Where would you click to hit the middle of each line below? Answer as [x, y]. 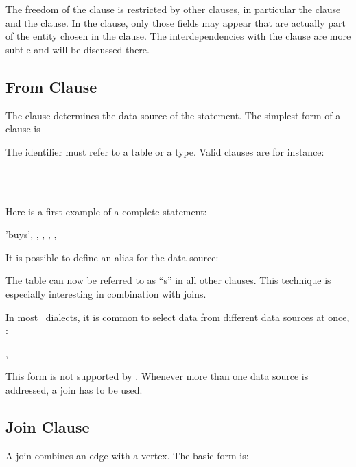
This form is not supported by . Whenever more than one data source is [157, 376]
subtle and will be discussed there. [78, 49]
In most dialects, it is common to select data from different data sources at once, [178, 316]
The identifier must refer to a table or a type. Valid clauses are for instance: [165, 151]
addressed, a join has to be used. [74, 389]
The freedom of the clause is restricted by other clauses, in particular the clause [173, 9]
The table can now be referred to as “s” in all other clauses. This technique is [168, 280]
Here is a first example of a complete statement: [106, 211]
